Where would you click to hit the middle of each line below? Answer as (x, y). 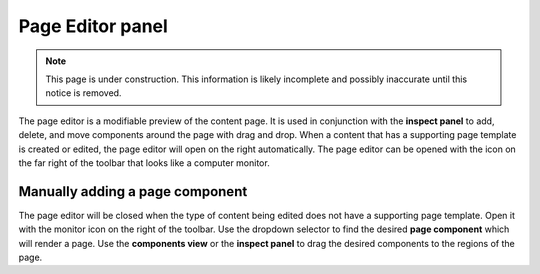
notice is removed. (83, 93)
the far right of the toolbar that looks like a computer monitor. (144, 162)
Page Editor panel (93, 26)
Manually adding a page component (133, 191)
